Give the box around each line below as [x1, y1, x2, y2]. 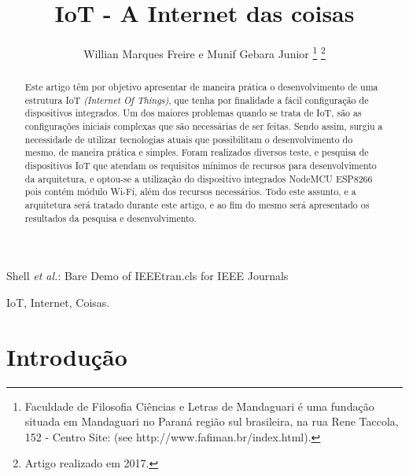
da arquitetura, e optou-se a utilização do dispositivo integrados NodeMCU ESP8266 [24, 172, 373, 185]
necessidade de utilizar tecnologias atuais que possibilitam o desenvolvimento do [24, 132, 353, 146]
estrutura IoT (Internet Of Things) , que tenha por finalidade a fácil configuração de [24, 93, 369, 106]
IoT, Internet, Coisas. [6, 293, 110, 310]
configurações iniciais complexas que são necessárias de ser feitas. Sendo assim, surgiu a [24, 120, 383, 133]
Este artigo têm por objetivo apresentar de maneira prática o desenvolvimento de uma [24, 80, 378, 94]
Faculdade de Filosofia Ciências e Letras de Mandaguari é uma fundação [24, 397, 374, 414]
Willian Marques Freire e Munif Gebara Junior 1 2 [83, 43, 326, 61]
